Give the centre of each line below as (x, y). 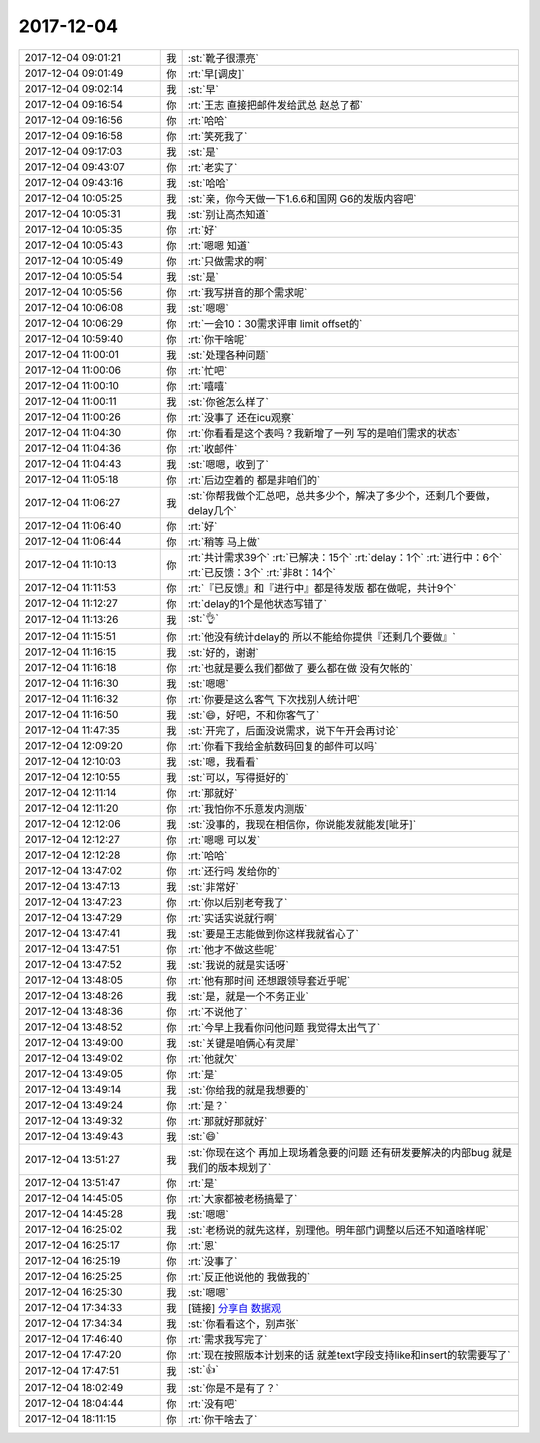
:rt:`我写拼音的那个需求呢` (247, 292)
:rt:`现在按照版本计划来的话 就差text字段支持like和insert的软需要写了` (349, 1355)
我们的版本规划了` (229, 1167)
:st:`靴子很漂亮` (223, 58)
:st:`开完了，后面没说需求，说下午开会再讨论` (293, 730)
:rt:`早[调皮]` (216, 73)
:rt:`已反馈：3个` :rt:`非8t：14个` (262, 572)
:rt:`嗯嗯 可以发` (224, 840)
